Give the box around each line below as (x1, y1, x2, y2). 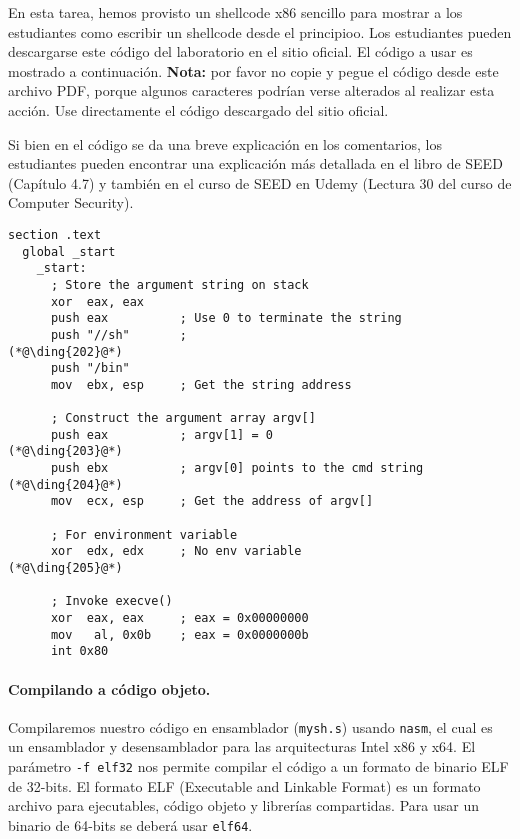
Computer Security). (8, 192, 134, 213)
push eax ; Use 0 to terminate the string (50, 311, 402, 326)
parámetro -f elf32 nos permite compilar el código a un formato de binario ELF (8, 756, 509, 777)
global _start (22, 244, 116, 259)
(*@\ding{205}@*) (8, 561, 123, 576)
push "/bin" (50, 361, 130, 376)
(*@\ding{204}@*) (8, 477, 123, 492)
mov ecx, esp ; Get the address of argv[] (50, 494, 374, 509)
